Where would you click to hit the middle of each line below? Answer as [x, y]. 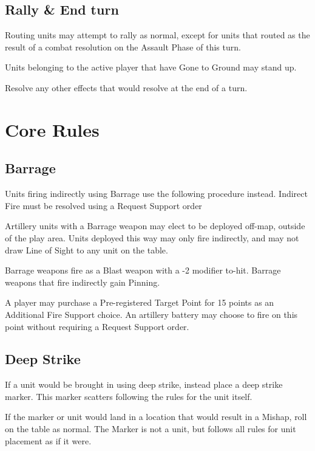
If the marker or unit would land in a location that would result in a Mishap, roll [156, 417]
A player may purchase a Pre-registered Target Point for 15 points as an [140, 302]
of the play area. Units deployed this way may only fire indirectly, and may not [152, 237]
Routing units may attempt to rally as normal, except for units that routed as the [157, 35]
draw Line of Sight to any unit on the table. [86, 250]
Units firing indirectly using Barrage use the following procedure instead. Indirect [156, 194]
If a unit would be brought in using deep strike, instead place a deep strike [144, 384]
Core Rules [52, 129]
